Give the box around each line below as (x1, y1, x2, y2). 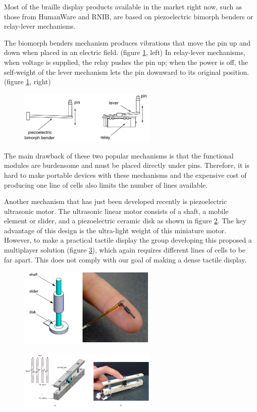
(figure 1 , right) (4, 76, 51, 87)
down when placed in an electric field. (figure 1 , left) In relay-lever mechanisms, (4, 47, 246, 57)
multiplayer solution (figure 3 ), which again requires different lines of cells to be (4, 245, 246, 255)
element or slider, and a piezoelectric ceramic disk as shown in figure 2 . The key (4, 215, 247, 226)
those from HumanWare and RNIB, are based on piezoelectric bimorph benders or (4, 11, 254, 21)
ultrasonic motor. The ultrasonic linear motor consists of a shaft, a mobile (4, 206, 229, 216)
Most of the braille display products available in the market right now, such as (4, 1, 242, 11)
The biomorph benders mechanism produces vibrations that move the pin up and (4, 37, 251, 48)
